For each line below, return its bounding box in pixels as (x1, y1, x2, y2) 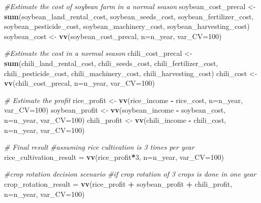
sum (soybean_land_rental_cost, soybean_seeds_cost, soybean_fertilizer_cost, (4, 11, 254, 21)
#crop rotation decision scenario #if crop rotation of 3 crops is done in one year (4, 168, 256, 179)
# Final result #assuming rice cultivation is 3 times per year (4, 142, 194, 152)
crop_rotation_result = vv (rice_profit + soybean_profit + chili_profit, (4, 178, 232, 189)
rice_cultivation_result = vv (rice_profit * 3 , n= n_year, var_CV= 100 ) (4, 151, 224, 162)
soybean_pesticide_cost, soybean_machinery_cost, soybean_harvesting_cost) (4, 21, 250, 31)
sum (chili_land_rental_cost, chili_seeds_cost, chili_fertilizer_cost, (4, 57, 218, 68)
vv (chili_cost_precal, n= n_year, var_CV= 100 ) (4, 78, 155, 88)
